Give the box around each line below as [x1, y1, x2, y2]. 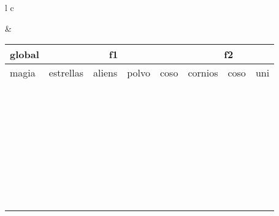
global [10, 47, 39, 62]
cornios [188, 65, 218, 80]
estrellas [48, 65, 83, 80]
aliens [93, 65, 118, 80]
